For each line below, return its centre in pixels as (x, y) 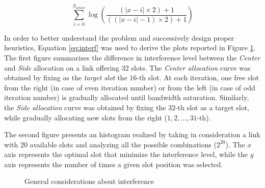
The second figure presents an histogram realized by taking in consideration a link (132, 134)
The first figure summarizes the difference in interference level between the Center (132, 57)
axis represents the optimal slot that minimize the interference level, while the (126, 154)
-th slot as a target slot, (213, 107)
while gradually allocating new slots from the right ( (86, 117)
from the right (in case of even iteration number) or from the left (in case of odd (130, 87)
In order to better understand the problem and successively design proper (119, 37)
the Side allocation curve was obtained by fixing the (85, 107)
